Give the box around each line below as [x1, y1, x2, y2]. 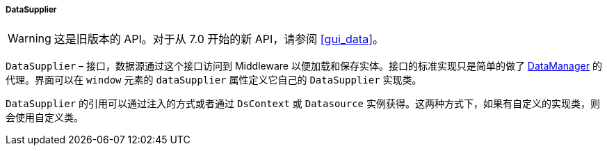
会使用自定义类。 [6, 111, 83, 124]
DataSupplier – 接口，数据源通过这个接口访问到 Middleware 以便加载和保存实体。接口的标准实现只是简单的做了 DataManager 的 [6, 60, 602, 72]
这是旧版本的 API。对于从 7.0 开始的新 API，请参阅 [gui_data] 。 [54, 32, 384, 47]
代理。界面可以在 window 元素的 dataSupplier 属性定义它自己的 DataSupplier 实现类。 [6, 74, 422, 86]
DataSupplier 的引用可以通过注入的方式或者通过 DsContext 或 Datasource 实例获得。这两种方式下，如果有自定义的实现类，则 [6, 97, 600, 110]
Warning [8, 31, 51, 46]
